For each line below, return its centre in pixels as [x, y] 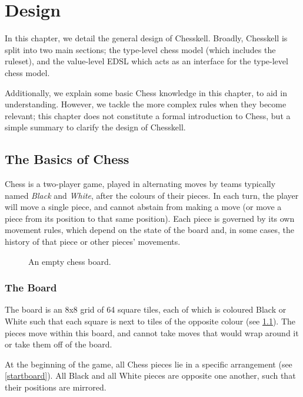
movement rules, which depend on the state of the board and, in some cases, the [149, 230]
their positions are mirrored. [56, 387]
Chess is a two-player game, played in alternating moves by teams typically [140, 184]
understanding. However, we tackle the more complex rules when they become [146, 104]
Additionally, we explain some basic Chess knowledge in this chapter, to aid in [146, 92]
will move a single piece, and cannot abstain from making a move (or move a [143, 207]
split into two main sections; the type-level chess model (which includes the [140, 49]
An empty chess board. [70, 261]
